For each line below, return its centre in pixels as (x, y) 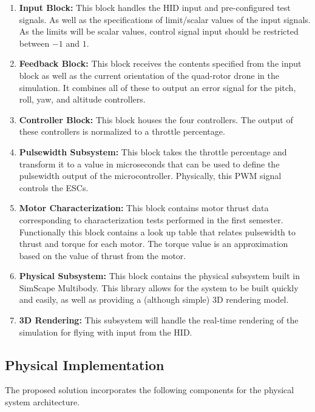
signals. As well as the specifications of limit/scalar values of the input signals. (165, 19)
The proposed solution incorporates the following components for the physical (150, 390)
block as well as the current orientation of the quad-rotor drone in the (149, 75)
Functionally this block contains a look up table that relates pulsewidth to (157, 231)
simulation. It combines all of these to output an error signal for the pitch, (157, 87)
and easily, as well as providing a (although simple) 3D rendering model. (154, 299)
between (34, 43)
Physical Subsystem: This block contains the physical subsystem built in (159, 276)
